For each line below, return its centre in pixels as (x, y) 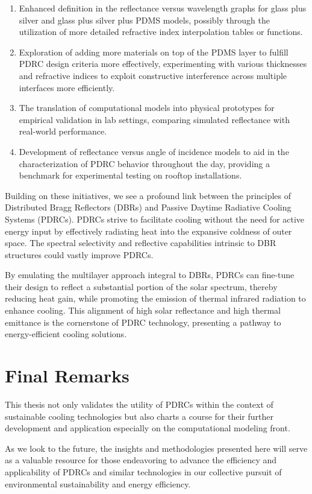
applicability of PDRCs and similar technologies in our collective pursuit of (143, 471)
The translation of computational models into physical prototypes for (147, 108)
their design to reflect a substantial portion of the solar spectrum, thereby (141, 286)
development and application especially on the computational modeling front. (148, 428)
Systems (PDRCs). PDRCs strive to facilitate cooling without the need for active (155, 219)
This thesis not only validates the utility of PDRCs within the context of (139, 404)
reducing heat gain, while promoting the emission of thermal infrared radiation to (155, 298)
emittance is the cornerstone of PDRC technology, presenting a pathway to (143, 322)
